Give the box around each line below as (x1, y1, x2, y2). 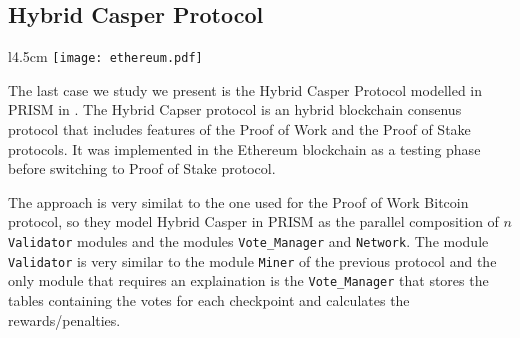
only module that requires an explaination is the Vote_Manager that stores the (8, 270, 489, 291)
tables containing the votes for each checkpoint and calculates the (8, 289, 410, 310)
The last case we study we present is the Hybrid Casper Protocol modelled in (8, 79, 483, 100)
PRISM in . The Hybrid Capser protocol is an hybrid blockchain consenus (8, 99, 462, 120)
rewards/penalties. (8, 309, 121, 330)
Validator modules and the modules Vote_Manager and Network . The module (8, 231, 489, 252)
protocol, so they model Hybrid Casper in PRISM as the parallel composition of (8, 211, 499, 232)
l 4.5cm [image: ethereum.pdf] (8, 46, 203, 67)
